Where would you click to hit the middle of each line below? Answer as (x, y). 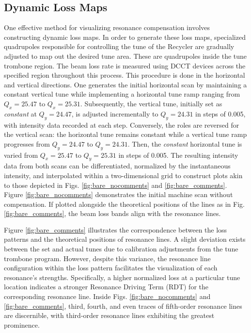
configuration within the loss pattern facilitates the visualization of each (111, 268)
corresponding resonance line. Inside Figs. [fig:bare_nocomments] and (107, 296)
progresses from (27, 143)
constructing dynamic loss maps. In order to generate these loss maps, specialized (125, 37)
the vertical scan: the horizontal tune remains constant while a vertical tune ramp (125, 134)
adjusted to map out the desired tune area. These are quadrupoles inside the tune (125, 56)
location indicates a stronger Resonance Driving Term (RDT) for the (106, 287)
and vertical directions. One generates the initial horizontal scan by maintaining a (125, 84)
